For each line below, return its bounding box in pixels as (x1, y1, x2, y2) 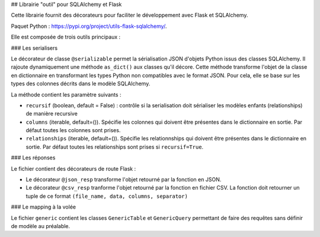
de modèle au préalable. (11, 222, 71, 229)
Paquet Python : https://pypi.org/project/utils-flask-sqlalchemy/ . (11, 23, 167, 30)
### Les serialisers (11, 44, 58, 52)
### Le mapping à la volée (11, 203, 76, 210)
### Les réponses (11, 154, 56, 161)
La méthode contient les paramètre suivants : (11, 91, 121, 98)
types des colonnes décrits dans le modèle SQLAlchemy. (11, 80, 151, 87)
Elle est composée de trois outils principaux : (11, 33, 121, 41)
